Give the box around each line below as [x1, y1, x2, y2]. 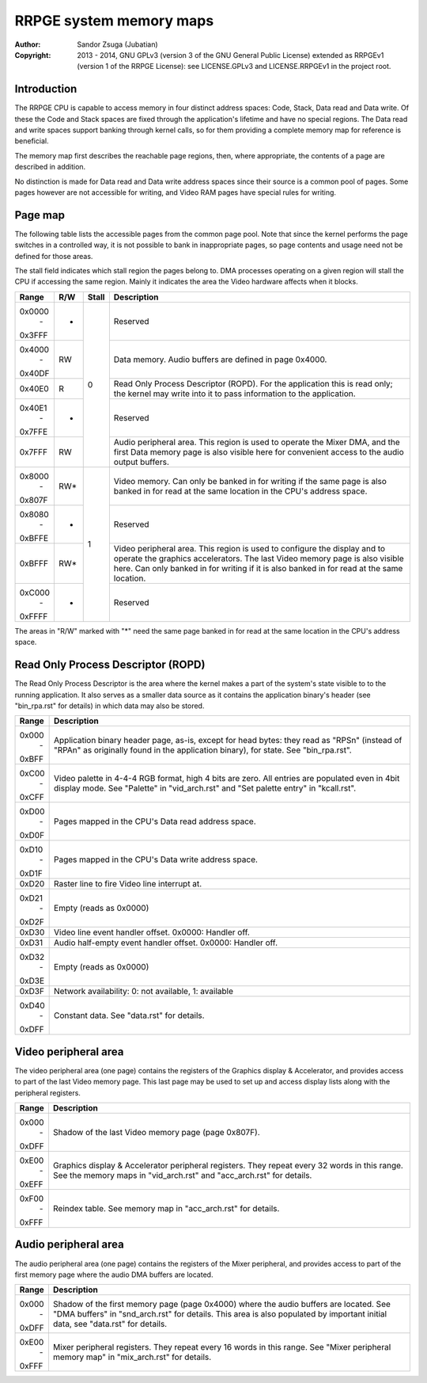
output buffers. [113, 456, 170, 467]
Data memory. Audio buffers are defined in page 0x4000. [113, 353, 327, 364]
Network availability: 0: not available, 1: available [54, 986, 233, 997]
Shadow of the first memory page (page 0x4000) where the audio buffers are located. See [52, 1299, 391, 1310]
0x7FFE [19, 426, 48, 437]
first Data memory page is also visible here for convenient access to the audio [113, 446, 404, 457]
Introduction [14, 82, 77, 96]
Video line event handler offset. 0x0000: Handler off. [54, 927, 251, 938]
